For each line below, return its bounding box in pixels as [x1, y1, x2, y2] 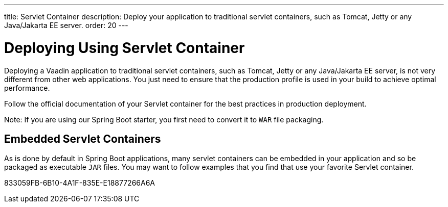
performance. [4, 83, 50, 92]
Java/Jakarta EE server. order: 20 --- [4, 21, 128, 30]
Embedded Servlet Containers [4, 132, 161, 145]
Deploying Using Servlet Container [4, 39, 245, 57]
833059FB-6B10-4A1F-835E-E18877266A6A [4, 178, 155, 188]
